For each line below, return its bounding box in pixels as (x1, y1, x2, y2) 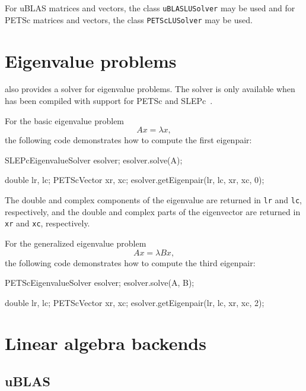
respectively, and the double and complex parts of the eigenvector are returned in (5, 205, 301, 217)
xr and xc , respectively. (5, 217, 90, 229)
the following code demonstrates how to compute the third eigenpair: (5, 256, 256, 269)
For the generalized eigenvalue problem (5, 237, 146, 249)
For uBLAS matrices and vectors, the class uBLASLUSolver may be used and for (5, 2, 295, 14)
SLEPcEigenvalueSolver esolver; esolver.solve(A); (5, 153, 183, 166)
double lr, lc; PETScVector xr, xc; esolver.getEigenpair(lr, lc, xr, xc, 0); (5, 174, 264, 186)
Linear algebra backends (5, 331, 206, 355)
